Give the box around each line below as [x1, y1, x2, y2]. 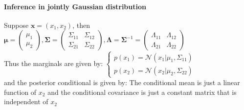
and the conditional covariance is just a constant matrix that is [47, 87, 237, 97]
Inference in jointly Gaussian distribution [4, 1, 146, 11]
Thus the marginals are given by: [4, 58, 103, 68]
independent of [4, 96, 48, 107]
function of [4, 87, 37, 97]
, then [72, 20, 90, 30]
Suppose [4, 20, 29, 30]
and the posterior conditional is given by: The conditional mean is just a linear [4, 77, 240, 87]
